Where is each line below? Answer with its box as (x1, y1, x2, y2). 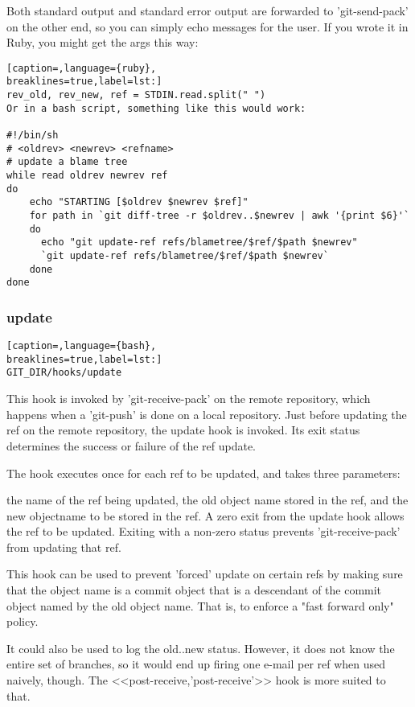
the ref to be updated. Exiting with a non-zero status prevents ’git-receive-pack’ (6, 523, 401, 540)
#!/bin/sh (6, 129, 59, 142)
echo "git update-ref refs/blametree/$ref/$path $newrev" (40, 236, 358, 249)
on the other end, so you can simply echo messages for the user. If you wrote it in (6, 18, 409, 35)
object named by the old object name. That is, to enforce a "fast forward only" (6, 597, 394, 614)
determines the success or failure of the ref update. (6, 437, 257, 454)
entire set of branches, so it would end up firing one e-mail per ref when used (6, 656, 386, 672)
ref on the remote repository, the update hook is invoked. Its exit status (6, 421, 360, 438)
